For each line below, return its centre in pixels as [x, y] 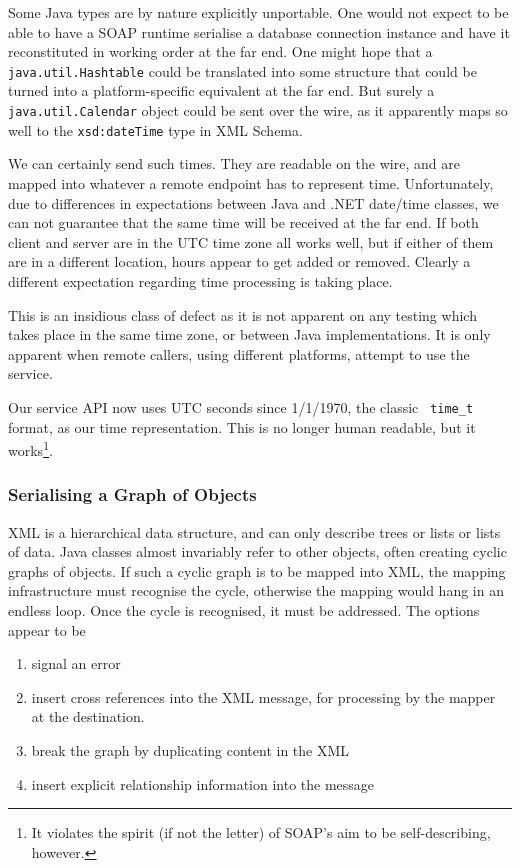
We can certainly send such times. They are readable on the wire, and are [234, 163]
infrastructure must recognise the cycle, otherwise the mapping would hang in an [256, 590]
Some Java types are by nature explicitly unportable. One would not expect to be [258, 12]
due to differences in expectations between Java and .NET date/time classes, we [253, 202]
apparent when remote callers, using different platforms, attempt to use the [239, 353]
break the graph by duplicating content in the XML [190, 750]
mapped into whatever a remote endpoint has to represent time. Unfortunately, [251, 183]
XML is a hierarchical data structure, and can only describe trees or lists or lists [254, 531]
